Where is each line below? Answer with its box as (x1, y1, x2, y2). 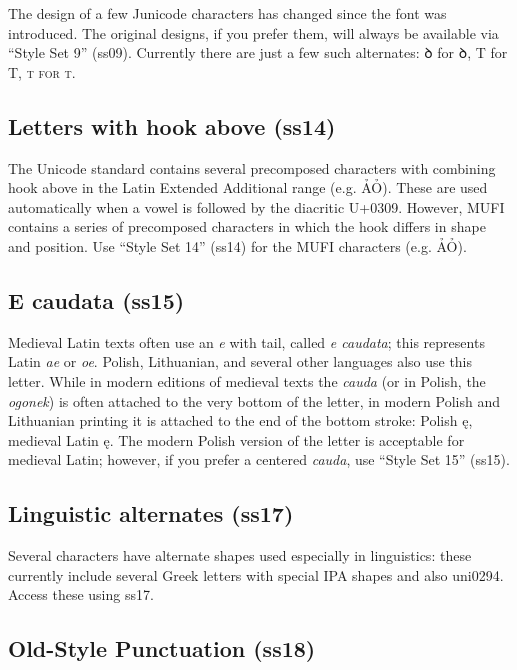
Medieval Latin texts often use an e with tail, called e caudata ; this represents (8, 331, 485, 352)
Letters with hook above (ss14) (8, 110, 336, 141)
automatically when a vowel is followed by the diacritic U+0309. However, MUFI (8, 196, 505, 217)
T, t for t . (8, 61, 76, 82)
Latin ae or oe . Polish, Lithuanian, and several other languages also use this (8, 351, 473, 372)
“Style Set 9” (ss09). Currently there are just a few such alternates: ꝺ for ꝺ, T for (8, 42, 508, 63)
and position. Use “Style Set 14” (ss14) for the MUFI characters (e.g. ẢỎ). (8, 235, 467, 256)
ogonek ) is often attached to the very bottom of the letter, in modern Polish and (8, 390, 500, 411)
